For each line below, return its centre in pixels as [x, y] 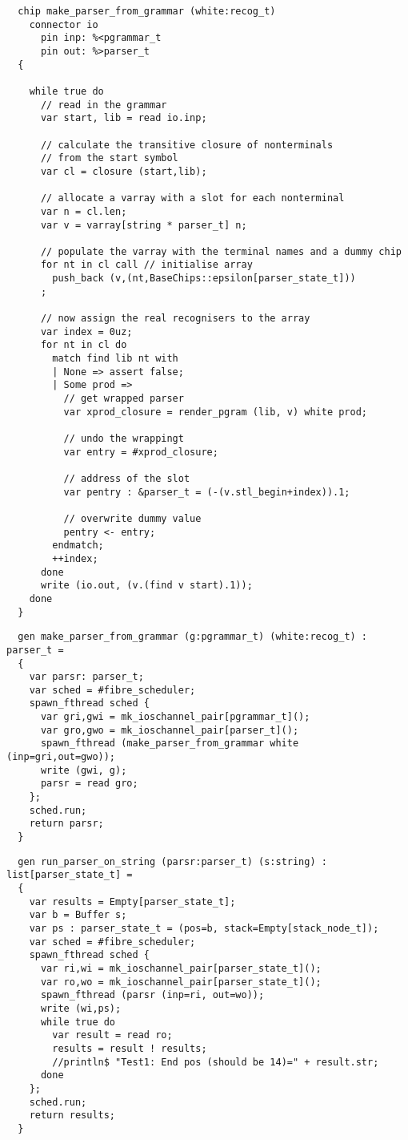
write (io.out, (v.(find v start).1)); [146, 586]
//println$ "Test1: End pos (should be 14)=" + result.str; [216, 1062]
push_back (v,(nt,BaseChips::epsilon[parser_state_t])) [204, 279]
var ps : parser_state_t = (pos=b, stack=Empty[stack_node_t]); [204, 928]
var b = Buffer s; [78, 915]
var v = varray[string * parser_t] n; [144, 225]
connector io [64, 24]
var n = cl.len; [84, 211]
